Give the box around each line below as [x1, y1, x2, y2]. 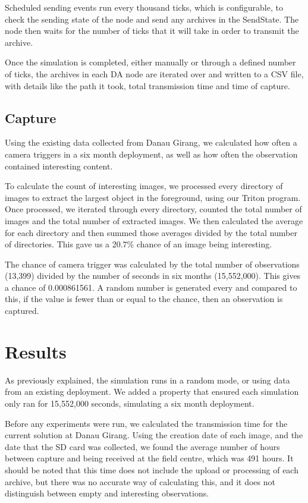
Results [5, 339, 67, 363]
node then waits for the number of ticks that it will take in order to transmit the [5, 24, 299, 37]
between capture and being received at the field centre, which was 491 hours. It [5, 452, 294, 464]
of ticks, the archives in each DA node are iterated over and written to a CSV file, [5, 67, 304, 80]
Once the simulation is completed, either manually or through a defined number [5, 56, 296, 68]
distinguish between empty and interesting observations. [5, 487, 209, 499]
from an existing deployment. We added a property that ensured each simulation [5, 385, 299, 398]
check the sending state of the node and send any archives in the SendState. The [5, 12, 299, 25]
